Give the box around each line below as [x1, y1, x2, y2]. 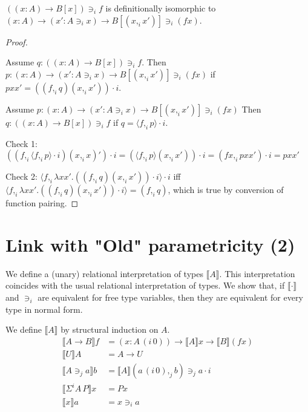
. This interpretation [219, 267, 295, 280]
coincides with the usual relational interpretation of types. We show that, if [5, 279, 285, 292]
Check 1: [5, 137, 38, 149]
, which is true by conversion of [168, 183, 284, 196]
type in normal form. [5, 302, 83, 315]
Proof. [5, 35, 28, 48]
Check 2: [5, 170, 38, 183]
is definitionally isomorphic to [105, 2, 216, 14]
